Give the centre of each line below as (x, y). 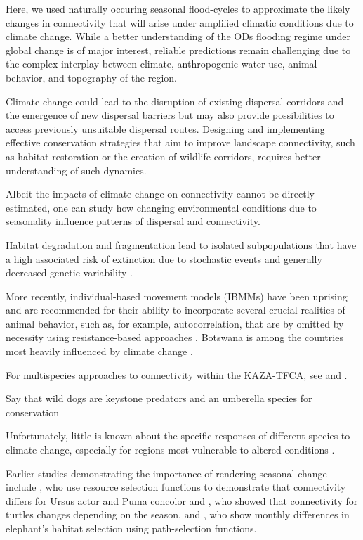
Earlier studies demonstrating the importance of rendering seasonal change (166, 473)
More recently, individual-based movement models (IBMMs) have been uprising (177, 296)
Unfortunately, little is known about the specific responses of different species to (178, 436)
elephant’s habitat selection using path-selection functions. (131, 528)
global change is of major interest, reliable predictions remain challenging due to (178, 50)
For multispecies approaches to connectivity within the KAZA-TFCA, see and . (177, 374)
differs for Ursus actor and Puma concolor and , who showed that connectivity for (182, 500)
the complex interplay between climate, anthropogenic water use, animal (161, 64)
